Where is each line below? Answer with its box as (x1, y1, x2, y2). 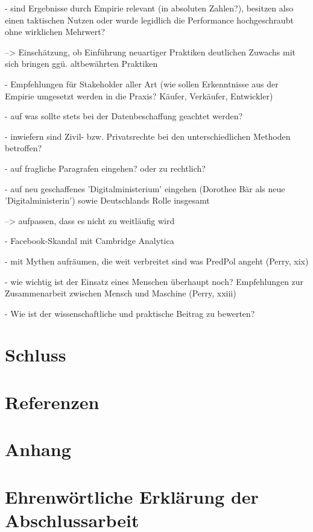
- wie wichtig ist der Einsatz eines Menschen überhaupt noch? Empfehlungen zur (5, 275, 304, 287)
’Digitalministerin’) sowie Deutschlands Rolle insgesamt (5, 194, 210, 207)
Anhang (5, 437, 71, 462)
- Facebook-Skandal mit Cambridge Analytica (5, 234, 174, 247)
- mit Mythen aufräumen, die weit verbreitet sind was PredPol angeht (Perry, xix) (5, 254, 309, 267)
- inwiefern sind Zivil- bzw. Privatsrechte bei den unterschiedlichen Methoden (5, 130, 291, 142)
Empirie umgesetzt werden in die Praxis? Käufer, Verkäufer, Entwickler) (5, 89, 273, 102)
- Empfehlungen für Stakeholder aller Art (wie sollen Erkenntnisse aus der (5, 77, 279, 90)
